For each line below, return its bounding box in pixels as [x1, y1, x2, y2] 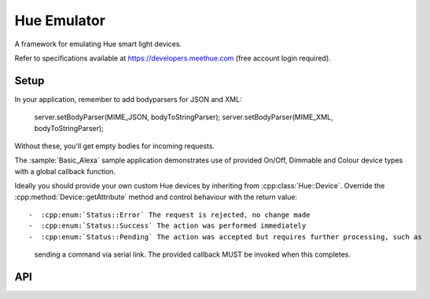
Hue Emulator [14, 12, 106, 29]
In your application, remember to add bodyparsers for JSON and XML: [14, 94, 243, 104]
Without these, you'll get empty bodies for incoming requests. [14, 141, 215, 151]
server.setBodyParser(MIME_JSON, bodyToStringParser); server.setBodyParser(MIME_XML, [34, 112, 333, 122]
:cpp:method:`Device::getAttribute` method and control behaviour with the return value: [14, 192, 298, 202]
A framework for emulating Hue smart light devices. [14, 39, 182, 49]
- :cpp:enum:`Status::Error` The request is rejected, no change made [28, 210, 311, 219]
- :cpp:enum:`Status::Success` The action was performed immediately [28, 221, 307, 231]
